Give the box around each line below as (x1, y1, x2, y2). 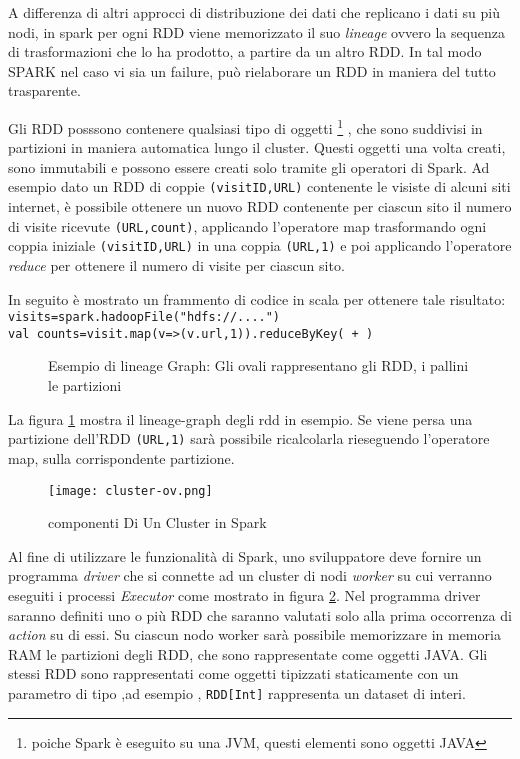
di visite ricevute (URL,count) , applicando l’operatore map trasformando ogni (8, 215, 487, 236)
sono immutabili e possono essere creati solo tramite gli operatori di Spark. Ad (8, 156, 490, 177)
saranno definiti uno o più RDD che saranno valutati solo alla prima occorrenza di (8, 604, 512, 625)
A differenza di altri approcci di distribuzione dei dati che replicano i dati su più (8, 2, 500, 22)
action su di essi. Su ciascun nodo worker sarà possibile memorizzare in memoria (8, 624, 501, 645)
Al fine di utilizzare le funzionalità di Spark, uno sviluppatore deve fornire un (8, 545, 482, 566)
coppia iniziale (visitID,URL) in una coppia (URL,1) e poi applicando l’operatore (8, 235, 512, 256)
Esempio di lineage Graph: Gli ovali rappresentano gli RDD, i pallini (48, 355, 469, 376)
